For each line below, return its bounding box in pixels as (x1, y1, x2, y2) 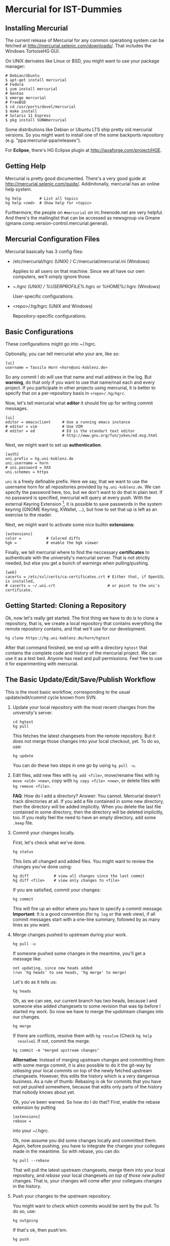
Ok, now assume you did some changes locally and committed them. (12, 1137, 157, 1143)
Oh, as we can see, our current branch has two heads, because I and (12, 998, 157, 1004)
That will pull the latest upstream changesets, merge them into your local (12, 1167, 165, 1173)
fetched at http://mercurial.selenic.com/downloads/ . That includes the (5, 43, 151, 49)
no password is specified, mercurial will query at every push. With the (5, 494, 151, 501)
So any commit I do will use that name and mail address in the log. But (5, 374, 152, 380)
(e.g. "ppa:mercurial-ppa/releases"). (5, 137, 82, 143)
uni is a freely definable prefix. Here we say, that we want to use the (5, 479, 148, 485)
